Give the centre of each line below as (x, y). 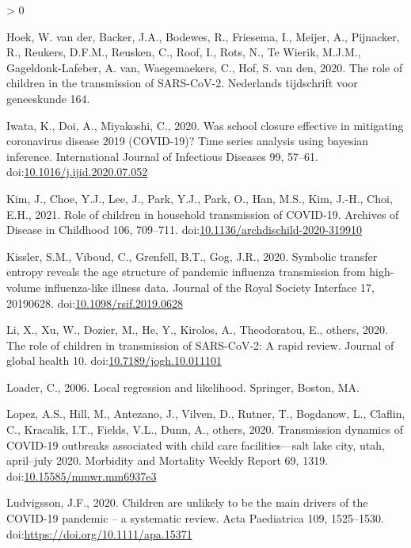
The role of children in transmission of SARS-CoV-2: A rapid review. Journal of (200, 345)
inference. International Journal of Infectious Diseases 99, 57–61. (162, 156)
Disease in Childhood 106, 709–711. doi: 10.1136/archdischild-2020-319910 (184, 230)
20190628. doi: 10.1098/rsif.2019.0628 (95, 303)
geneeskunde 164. (48, 98)
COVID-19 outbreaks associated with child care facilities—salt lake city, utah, (196, 445)
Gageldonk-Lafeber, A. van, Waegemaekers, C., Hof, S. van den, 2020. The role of (205, 67)
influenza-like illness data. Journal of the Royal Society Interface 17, (209, 287)
